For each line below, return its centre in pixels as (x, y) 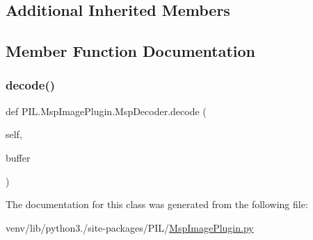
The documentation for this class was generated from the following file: (157, 204)
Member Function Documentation (131, 51)
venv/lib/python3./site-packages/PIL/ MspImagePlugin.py (130, 227)
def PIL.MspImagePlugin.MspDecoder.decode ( (106, 111)
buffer (18, 157)
